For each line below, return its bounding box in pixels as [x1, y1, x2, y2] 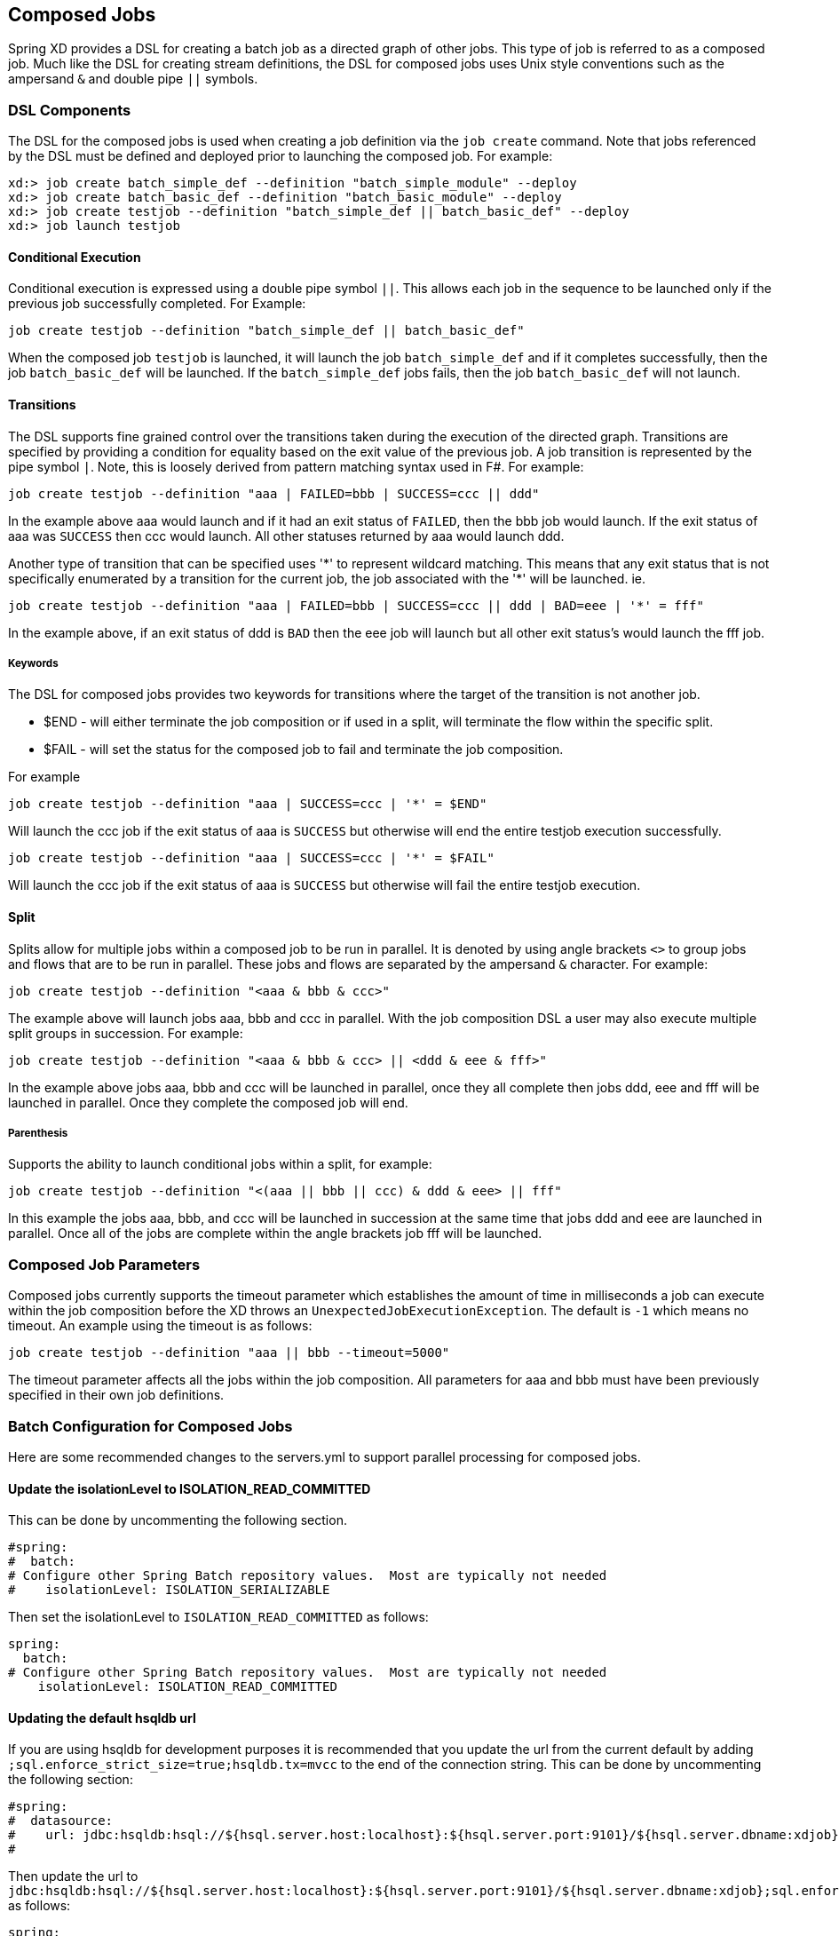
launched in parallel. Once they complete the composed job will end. [8, 1094, 408, 1110]
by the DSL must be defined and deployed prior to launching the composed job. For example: [8, 148, 553, 164]
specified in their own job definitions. [8, 1387, 225, 1403]
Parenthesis [8, 1127, 68, 1139]
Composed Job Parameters [8, 1255, 201, 1273]
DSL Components [8, 100, 131, 119]
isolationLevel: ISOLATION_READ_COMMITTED [37, 1679, 337, 1694]
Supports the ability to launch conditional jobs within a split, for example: [8, 1156, 432, 1172]
